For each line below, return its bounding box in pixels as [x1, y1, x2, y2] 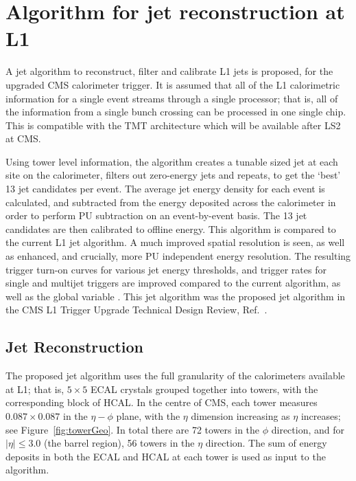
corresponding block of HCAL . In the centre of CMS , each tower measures [5, 395, 318, 410]
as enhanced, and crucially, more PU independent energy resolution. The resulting [5, 249, 351, 263]
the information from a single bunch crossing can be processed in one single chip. [5, 104, 346, 119]
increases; [300, 408, 341, 423]
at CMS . [5, 131, 41, 146]
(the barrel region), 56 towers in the [43, 436, 195, 450]
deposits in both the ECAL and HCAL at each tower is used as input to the [5, 449, 326, 463]
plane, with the [116, 408, 180, 423]
